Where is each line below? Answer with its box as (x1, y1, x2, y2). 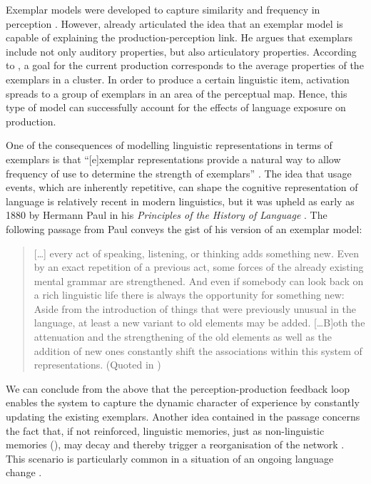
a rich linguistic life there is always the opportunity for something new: (34, 287, 345, 302)
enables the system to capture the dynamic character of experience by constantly (6, 395, 360, 410)
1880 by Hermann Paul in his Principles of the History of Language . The (6, 207, 327, 222)
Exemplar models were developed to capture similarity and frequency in (6, 2, 320, 16)
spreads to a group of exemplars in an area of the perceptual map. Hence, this (6, 86, 347, 101)
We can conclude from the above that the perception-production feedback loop (6, 381, 350, 396)
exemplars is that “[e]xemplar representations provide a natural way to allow (6, 151, 341, 166)
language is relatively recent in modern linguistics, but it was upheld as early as (6, 193, 355, 208)
